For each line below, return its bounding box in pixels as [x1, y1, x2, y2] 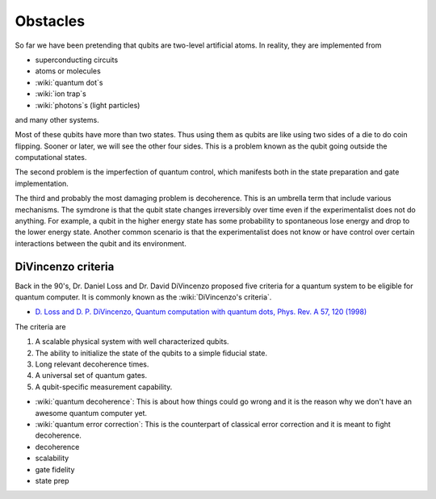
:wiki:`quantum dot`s [35, 78, 104, 87]
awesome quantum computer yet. [35, 408, 148, 417]
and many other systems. [15, 115, 100, 124]
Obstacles [15, 12, 85, 30]
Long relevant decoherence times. [35, 359, 149, 369]
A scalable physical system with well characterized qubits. [35, 337, 229, 346]
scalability [35, 453, 69, 463]
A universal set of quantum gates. [35, 371, 148, 380]
